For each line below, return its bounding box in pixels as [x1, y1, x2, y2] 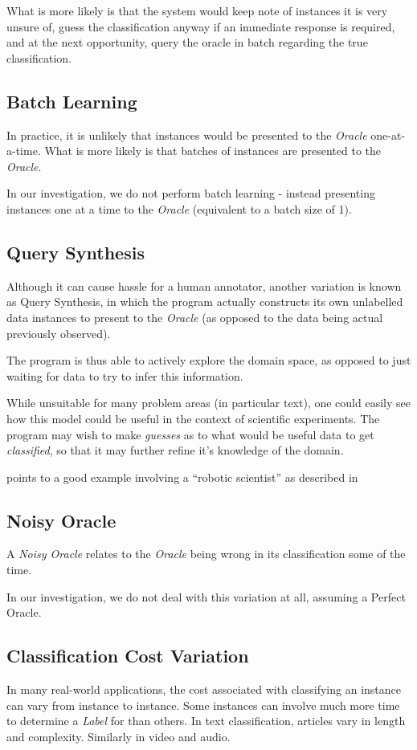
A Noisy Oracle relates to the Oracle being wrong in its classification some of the [6, 545, 406, 562]
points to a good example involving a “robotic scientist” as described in [6, 468, 358, 485]
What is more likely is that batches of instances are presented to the [44, 142, 382, 159]
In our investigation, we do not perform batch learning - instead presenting [6, 185, 375, 202]
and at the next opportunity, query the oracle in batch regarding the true [6, 34, 368, 51]
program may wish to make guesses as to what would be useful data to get [6, 426, 374, 442]
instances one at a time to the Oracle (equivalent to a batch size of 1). [6, 200, 352, 217]
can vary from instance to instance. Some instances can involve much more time [6, 696, 400, 713]
